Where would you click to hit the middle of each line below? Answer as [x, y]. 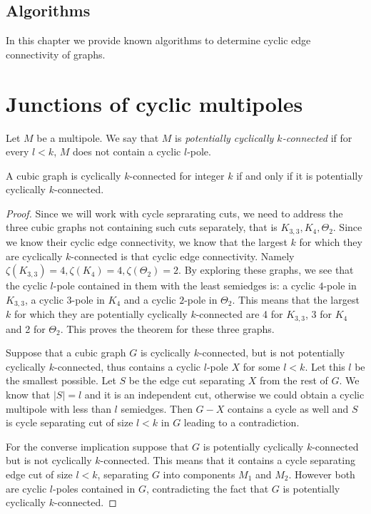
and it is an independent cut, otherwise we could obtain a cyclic [224, 394]
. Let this [325, 366]
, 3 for [319, 314]
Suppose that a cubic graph [66, 353]
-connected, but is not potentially [272, 353]
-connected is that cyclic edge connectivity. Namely [183, 256]
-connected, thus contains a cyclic [127, 366]
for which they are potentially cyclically [101, 314]
